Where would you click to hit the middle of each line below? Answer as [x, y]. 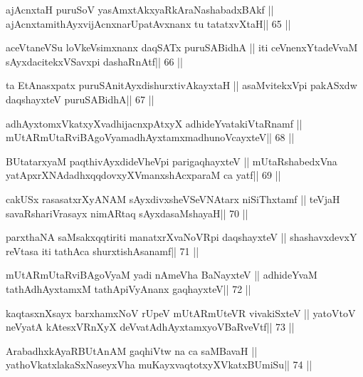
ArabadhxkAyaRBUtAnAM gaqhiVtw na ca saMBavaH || [132, 350]
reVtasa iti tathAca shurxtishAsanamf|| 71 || [102, 251]
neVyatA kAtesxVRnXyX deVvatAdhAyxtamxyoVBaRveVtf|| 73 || [150, 327]
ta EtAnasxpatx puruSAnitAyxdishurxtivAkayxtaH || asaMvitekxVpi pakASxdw [181, 85]
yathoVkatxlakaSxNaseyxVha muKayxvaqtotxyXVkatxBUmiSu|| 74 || [159, 365]
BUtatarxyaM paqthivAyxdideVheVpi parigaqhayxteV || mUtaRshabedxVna [172, 161]
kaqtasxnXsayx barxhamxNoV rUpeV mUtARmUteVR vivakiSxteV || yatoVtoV [181, 313]
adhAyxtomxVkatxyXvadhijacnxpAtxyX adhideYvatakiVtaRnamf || [154, 123]
